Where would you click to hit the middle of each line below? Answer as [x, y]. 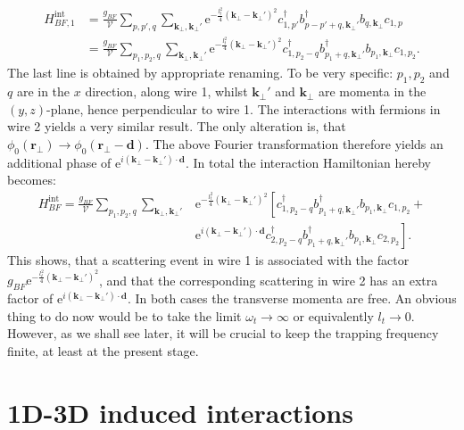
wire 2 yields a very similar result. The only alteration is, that [177, 126]
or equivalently [333, 315]
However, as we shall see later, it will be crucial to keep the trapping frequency [223, 333]
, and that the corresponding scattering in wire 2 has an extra [269, 280]
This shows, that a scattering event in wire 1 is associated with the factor [208, 260]
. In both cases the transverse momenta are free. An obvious [292, 298]
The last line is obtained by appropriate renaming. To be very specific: [200, 73]
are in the [43, 91]
